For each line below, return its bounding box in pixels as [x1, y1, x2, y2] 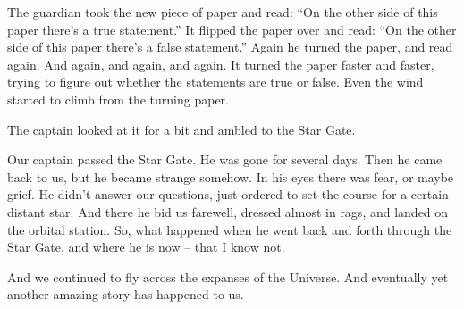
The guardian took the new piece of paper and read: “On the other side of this [7, 3, 438, 21]
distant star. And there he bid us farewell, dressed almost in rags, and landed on [7, 202, 449, 221]
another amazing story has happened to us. [7, 285, 244, 304]
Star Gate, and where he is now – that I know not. [7, 238, 285, 256]
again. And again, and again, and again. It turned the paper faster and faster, [7, 54, 434, 73]
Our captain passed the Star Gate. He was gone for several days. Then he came [7, 150, 443, 169]
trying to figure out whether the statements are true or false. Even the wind [7, 72, 424, 91]
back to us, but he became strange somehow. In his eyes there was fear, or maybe [7, 167, 454, 186]
